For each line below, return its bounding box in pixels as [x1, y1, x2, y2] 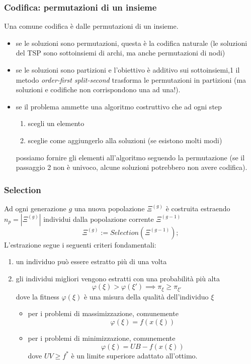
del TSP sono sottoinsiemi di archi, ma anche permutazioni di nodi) [16, 47, 225, 58]
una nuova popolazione [74, 203, 145, 213]
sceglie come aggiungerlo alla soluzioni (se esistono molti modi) [28, 135, 222, 145]
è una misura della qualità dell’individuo [83, 291, 209, 301]
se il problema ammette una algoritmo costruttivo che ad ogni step [16, 101, 222, 111]
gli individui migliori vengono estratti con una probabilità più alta [16, 273, 220, 283]
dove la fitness [16, 291, 59, 301]
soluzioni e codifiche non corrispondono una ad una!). [16, 84, 181, 95]
